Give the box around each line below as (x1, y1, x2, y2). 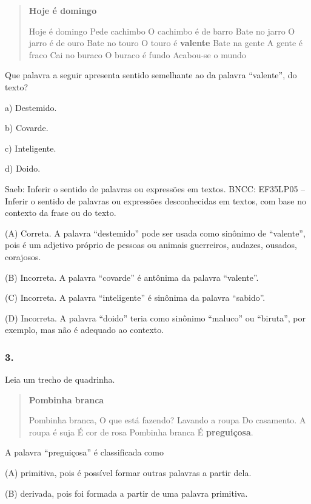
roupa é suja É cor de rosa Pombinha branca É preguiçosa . (28, 425, 253, 438)
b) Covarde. (5, 121, 48, 134)
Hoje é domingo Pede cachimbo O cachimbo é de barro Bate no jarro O (28, 24, 295, 37)
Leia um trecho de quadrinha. (5, 373, 115, 386)
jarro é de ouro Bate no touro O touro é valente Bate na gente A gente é (28, 36, 303, 49)
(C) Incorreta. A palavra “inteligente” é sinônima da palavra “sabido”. (5, 291, 266, 304)
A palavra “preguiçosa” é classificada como (5, 446, 164, 459)
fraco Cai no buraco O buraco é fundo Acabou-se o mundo (28, 48, 246, 61)
